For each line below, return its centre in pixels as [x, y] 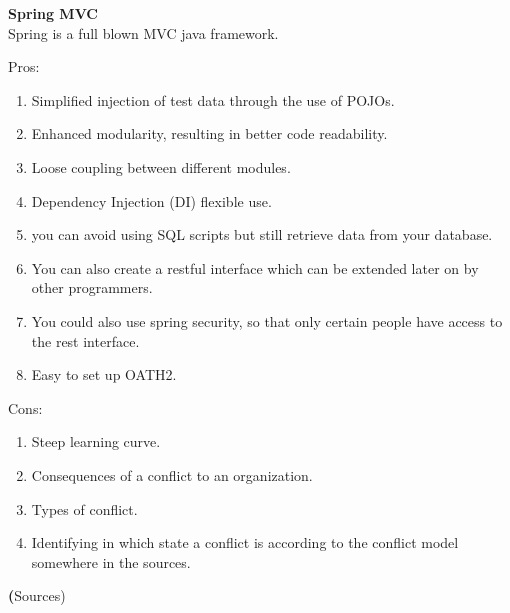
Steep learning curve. [96, 441]
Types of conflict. [84, 508]
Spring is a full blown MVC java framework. [143, 32]
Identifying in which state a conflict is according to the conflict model [245, 542]
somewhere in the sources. [111, 561]
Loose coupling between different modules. [161, 166]
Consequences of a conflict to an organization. [172, 474]
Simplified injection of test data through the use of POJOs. [213, 99]
